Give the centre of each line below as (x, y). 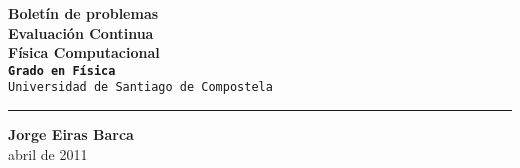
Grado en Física (62, 70)
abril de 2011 (48, 153)
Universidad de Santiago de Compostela (140, 87)
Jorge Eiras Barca (71, 134)
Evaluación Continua (81, 32)
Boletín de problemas (83, 13)
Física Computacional (84, 52)
